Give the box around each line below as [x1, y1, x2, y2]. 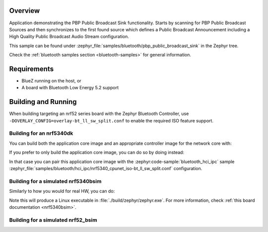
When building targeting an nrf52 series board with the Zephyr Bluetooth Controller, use [9, 111, 189, 116]
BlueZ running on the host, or [21, 77, 81, 84]
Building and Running [9, 98, 77, 106]
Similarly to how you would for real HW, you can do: [9, 188, 115, 194]
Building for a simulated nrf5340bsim [9, 177, 102, 184]
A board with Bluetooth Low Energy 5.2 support [21, 85, 119, 91]
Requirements [9, 64, 54, 73]
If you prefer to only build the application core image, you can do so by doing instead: [9, 149, 185, 156]
